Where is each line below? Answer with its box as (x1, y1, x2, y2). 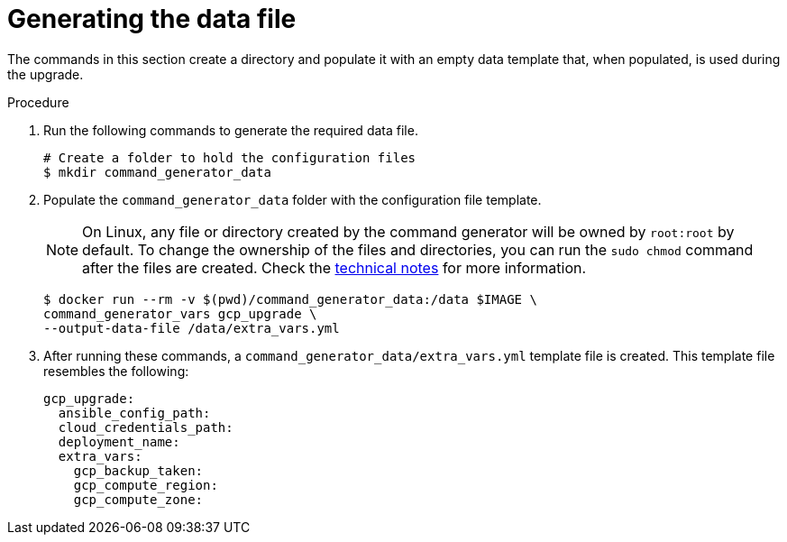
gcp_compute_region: (73, 477, 218, 492)
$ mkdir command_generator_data (43, 164, 271, 179)
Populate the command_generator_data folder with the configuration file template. (43, 191, 542, 207)
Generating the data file (7, 4, 297, 34)
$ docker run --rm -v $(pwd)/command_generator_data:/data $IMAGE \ (43, 291, 537, 307)
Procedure (7, 94, 69, 110)
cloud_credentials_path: (58, 419, 233, 435)
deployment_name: (58, 434, 180, 449)
